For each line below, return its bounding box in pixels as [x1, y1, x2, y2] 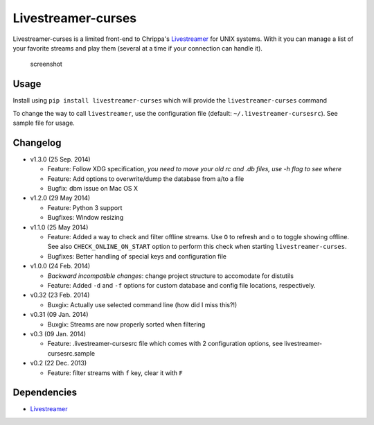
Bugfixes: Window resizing [47, 214, 124, 222]
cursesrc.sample [47, 349, 96, 357]
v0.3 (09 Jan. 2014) [30, 329, 87, 338]
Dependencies [12, 387, 78, 399]
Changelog [12, 137, 62, 148]
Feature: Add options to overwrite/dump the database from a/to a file [47, 174, 244, 183]
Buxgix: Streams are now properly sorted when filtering [47, 320, 206, 329]
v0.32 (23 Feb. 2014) [30, 291, 90, 300]
